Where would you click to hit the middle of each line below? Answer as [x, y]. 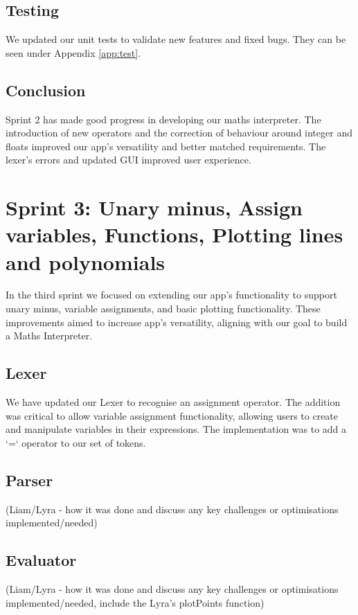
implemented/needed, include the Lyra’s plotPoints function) [135, 602]
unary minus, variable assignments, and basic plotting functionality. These [163, 309]
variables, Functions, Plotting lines [174, 234]
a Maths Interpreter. [49, 336]
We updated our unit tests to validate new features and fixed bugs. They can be [176, 39]
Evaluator [41, 560]
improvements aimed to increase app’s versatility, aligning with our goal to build [177, 322]
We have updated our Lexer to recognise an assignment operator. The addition [173, 402]
